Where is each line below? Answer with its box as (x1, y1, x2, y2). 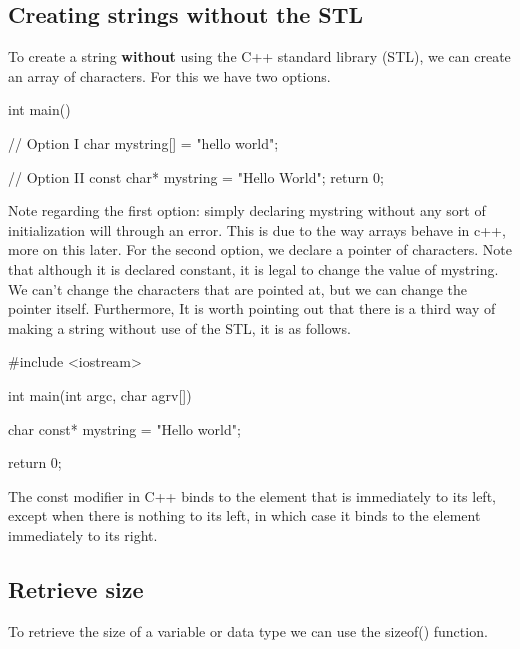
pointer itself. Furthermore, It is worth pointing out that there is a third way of (8, 298, 496, 319)
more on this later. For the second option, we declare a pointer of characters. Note (8, 239, 512, 260)
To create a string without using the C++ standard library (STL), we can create (8, 46, 511, 67)
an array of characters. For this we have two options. (8, 65, 331, 86)
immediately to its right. (8, 524, 158, 545)
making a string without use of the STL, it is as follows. (8, 317, 351, 338)
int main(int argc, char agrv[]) (8, 384, 192, 405)
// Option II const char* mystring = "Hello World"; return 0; (8, 166, 385, 187)
